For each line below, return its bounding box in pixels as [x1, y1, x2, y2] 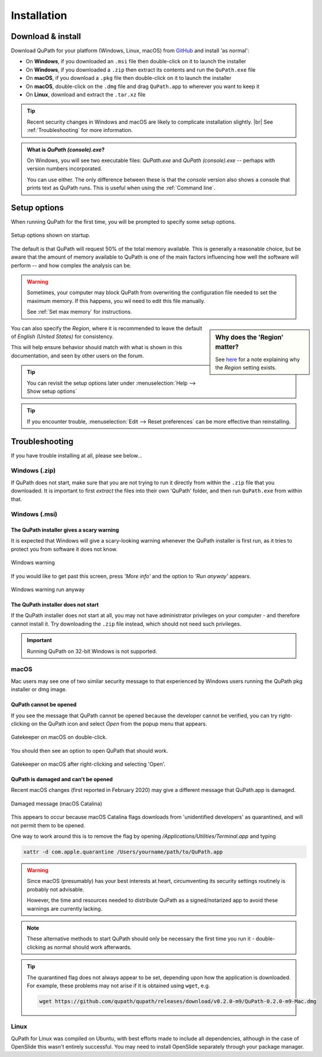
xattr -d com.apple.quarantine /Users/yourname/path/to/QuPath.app [23, 849, 223, 855]
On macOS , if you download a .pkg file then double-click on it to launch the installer [25, 75, 232, 82]
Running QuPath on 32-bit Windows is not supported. [27, 647, 158, 655]
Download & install [11, 31, 81, 41]
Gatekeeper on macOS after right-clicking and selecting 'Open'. [11, 760, 165, 768]
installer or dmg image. [11, 686, 67, 693]
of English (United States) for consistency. [11, 333, 114, 340]
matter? [215, 343, 239, 352]
